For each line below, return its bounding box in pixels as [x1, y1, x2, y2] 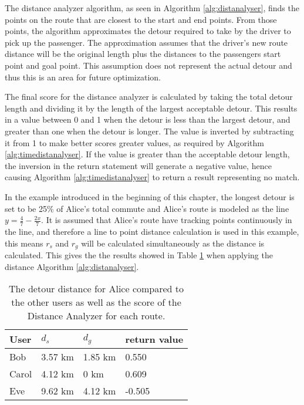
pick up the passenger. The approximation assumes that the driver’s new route [5, 36, 288, 48]
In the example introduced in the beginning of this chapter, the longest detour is [5, 190, 295, 203]
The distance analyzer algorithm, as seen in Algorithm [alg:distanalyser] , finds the [5, 2, 299, 14]
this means [5, 237, 43, 249]
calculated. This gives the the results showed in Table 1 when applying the [5, 248, 273, 261]
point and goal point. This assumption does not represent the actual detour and [5, 59, 292, 71]
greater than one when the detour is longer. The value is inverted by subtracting [5, 124, 294, 137]
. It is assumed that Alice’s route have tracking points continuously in [41, 214, 292, 226]
